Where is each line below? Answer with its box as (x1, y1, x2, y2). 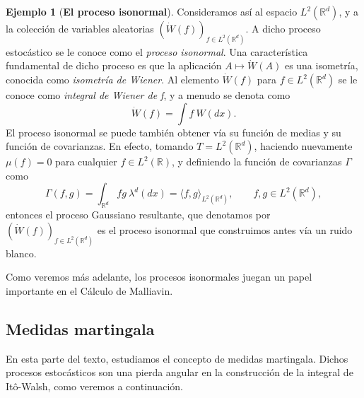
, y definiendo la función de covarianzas (172, 154, 342, 169)
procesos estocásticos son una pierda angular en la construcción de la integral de (6, 365, 353, 380)
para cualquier (55, 154, 117, 169)
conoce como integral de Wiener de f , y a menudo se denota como (6, 88, 290, 103)
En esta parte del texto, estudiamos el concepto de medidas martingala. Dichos (6, 351, 348, 365)
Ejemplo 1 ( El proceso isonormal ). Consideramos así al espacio (6, 4, 298, 18)
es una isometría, (284, 58, 358, 73)
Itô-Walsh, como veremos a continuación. (6, 378, 184, 393)
